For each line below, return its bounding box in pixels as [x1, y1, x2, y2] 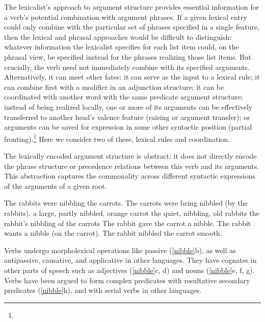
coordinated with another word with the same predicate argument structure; [4, 91, 243, 102]
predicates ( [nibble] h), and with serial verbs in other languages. [4, 285, 202, 295]
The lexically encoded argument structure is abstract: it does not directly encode [4, 150, 257, 161]
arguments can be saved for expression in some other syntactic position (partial [4, 121, 252, 132]
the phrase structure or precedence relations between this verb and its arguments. [4, 160, 259, 171]
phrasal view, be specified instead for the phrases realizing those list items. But [4, 51, 252, 62]
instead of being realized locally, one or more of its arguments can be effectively [4, 101, 253, 112]
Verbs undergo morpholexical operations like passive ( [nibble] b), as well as [4, 244, 236, 255]
